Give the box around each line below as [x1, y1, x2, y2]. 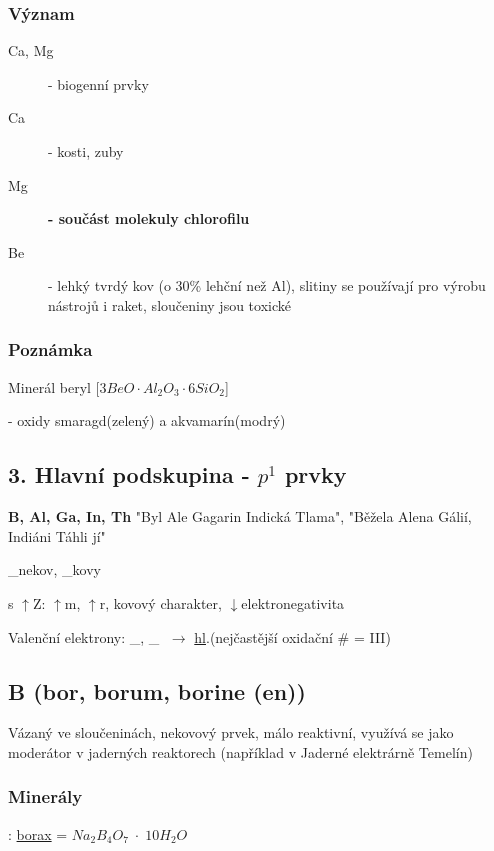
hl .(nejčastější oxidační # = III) [194, 626, 391, 647]
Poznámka [8, 337, 93, 362]
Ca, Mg [8, 40, 54, 61]
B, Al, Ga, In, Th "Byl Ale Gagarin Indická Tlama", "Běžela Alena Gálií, [8, 506, 472, 527]
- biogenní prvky [48, 73, 149, 94]
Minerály [8, 784, 83, 809]
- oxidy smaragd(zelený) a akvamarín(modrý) [8, 410, 286, 431]
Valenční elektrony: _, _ [8, 626, 160, 647]
